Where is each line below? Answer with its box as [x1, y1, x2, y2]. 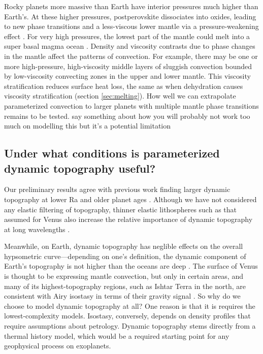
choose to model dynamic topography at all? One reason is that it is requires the [4, 300, 255, 311]
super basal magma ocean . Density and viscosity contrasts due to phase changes [4, 41, 255, 51]
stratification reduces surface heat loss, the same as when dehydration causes [4, 80, 243, 91]
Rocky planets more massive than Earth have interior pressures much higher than [4, 1, 258, 11]
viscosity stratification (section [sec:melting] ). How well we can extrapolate [4, 90, 236, 101]
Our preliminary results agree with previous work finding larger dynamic [4, 184, 231, 195]
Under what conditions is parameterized [4, 145, 220, 161]
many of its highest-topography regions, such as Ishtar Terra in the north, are [4, 280, 246, 291]
